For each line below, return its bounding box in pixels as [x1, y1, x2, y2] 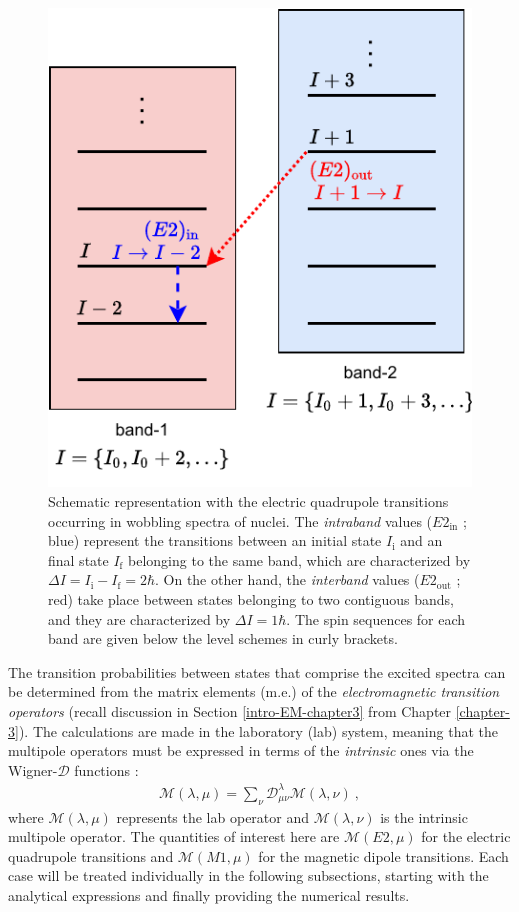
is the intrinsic [380, 806, 468, 827]
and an [400, 530, 443, 551]
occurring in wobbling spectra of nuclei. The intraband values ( [48, 510, 433, 531]
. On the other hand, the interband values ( [155, 569, 420, 590]
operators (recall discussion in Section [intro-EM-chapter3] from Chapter [8, 700, 452, 721]
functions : [74, 759, 139, 780]
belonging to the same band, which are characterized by [128, 549, 471, 570]
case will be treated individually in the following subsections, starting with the [8, 865, 489, 886]
